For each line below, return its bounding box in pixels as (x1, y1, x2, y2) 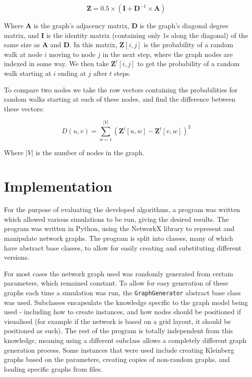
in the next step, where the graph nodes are (102, 49, 233, 59)
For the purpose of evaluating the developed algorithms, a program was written (4, 204, 240, 215)
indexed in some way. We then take (4, 58, 109, 69)
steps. (114, 68, 131, 78)
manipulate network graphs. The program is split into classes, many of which (4, 233, 233, 243)
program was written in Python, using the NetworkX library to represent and (4, 223, 235, 233)
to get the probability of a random (137, 58, 240, 69)
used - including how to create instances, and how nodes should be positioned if (4, 306, 241, 317)
